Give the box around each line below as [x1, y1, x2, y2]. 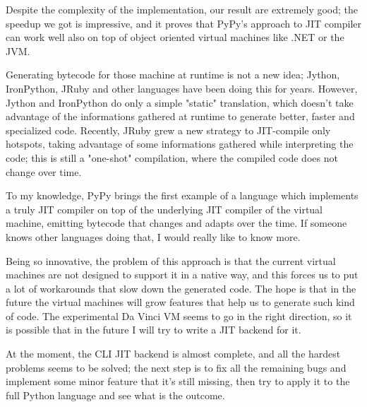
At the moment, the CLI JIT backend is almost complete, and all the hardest [6, 346, 341, 361]
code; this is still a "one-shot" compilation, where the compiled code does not [6, 150, 338, 165]
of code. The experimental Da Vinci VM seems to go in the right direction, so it [6, 308, 352, 323]
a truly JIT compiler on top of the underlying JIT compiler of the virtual [6, 201, 323, 216]
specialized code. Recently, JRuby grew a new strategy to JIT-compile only [6, 122, 331, 137]
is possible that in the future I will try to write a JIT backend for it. [6, 322, 301, 337]
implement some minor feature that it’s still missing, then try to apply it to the [6, 374, 350, 389]
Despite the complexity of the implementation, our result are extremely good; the [6, 2, 359, 16]
